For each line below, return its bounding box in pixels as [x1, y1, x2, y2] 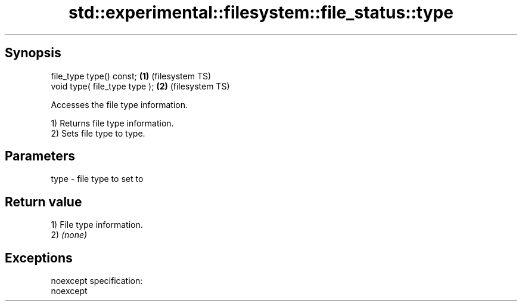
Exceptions [5, 250, 73, 265]
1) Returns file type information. [51, 118, 174, 128]
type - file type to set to [51, 174, 144, 184]
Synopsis [5, 45, 61, 61]
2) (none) [51, 230, 88, 240]
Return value [5, 194, 82, 209]
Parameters [5, 149, 75, 164]
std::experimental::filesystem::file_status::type [69, 2, 453, 23]
